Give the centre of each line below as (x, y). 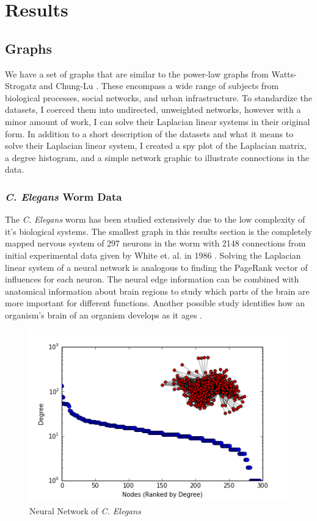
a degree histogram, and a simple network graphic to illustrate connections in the (157, 157)
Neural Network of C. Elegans (85, 510)
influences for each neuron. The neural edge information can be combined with (152, 279)
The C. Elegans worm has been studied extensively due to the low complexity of (155, 219)
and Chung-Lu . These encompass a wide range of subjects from (159, 86)
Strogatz (21, 86)
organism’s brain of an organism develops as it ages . (104, 314)
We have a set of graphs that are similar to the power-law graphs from (137, 74)
